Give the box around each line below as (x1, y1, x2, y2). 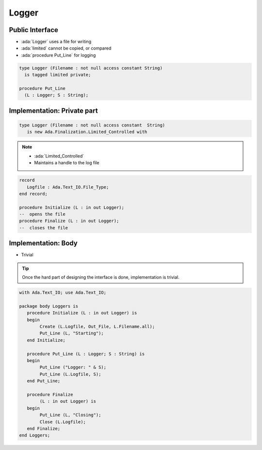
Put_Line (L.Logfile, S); (39, 371, 101, 377)
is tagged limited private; (24, 72, 91, 78)
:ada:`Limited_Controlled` (34, 153, 84, 159)
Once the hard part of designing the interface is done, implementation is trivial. (22, 275, 180, 280)
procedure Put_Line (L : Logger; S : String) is (27, 351, 145, 357)
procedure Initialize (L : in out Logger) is (27, 310, 137, 316)
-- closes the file (19, 225, 68, 230)
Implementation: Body (9, 239, 78, 247)
